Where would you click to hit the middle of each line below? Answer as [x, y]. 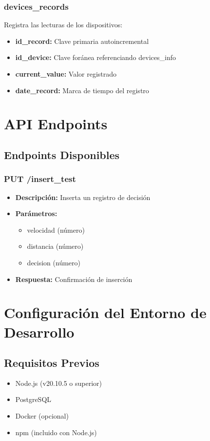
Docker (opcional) [42, 416]
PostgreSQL [33, 399]
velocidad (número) [56, 230]
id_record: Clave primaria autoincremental [82, 41]
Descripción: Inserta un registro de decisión [83, 197]
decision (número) [54, 262]
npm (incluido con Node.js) [56, 432]
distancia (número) [55, 246]
